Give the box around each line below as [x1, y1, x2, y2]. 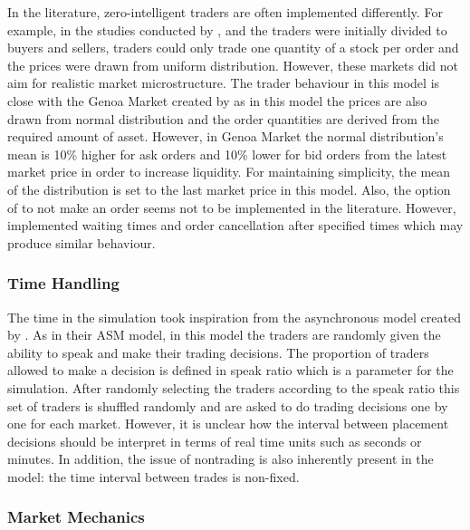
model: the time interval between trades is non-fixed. [7, 467, 300, 486]
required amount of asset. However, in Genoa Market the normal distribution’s [7, 127, 444, 146]
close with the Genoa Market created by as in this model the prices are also [7, 91, 427, 110]
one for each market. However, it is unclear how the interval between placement [7, 414, 449, 433]
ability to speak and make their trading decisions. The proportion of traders [7, 342, 429, 361]
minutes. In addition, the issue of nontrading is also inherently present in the [7, 449, 434, 468]
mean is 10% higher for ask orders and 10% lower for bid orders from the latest [7, 144, 447, 163]
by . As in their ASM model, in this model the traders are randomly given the [7, 325, 441, 344]
